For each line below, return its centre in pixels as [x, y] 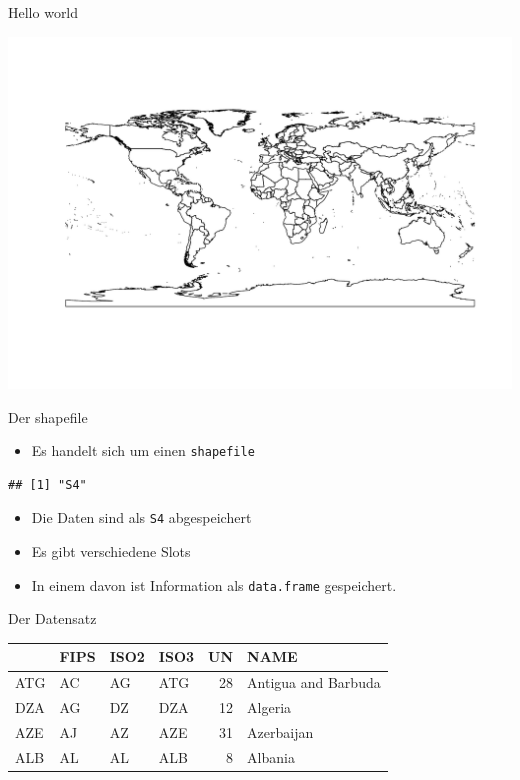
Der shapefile [48, 416]
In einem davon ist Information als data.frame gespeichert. [214, 584]
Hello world [43, 12]
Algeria [269, 707]
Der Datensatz [52, 618]
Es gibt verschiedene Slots [111, 551]
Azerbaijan [280, 731]
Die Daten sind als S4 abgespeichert [141, 517]
